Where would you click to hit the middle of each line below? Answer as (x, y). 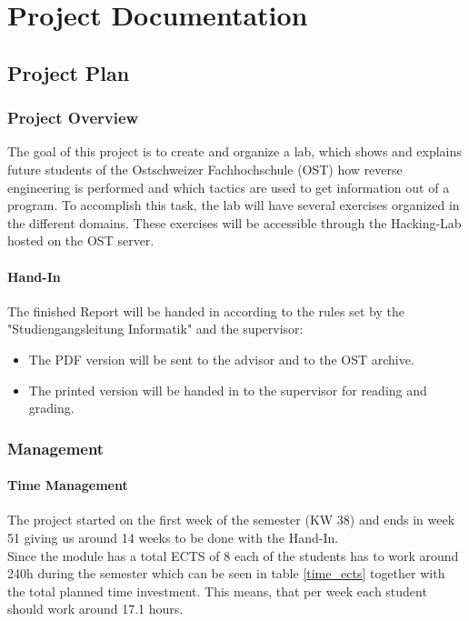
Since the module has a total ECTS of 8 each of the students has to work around (233, 555)
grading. (51, 408)
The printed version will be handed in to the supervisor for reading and (228, 390)
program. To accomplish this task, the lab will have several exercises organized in (234, 205)
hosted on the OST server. (81, 240)
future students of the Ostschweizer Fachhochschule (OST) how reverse (205, 169)
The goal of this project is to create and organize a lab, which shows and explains (234, 151)
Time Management (68, 485)
